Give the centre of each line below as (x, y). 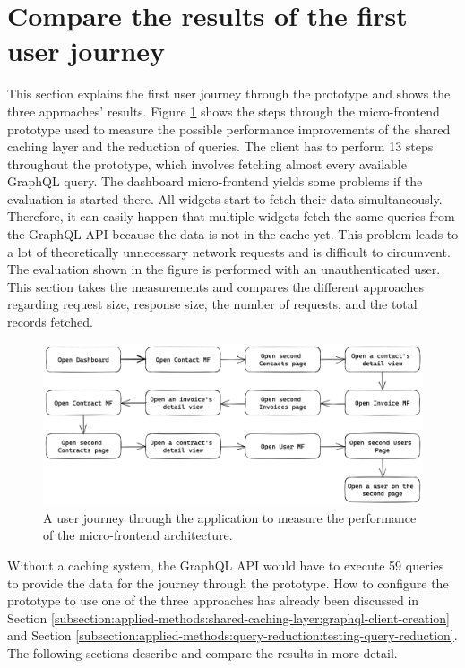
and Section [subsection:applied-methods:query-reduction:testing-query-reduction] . (232, 635)
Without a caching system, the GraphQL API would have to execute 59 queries (226, 565)
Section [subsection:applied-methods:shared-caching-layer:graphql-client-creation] (229, 617)
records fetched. (50, 322)
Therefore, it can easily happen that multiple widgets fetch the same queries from (231, 216)
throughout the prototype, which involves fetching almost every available (207, 163)
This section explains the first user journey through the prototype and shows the (229, 94)
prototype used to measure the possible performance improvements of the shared (229, 128)
